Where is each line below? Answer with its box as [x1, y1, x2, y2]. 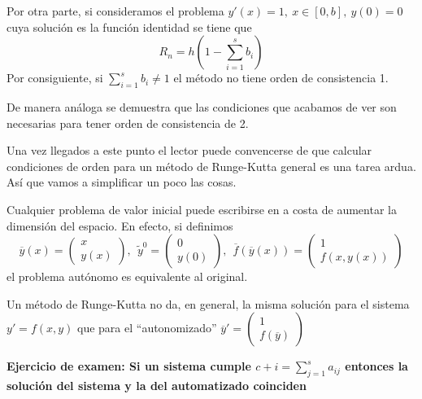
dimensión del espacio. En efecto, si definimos [7, 217, 233, 234]
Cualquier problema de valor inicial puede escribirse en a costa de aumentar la [7, 200, 397, 217]
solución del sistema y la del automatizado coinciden [7, 377, 307, 394]
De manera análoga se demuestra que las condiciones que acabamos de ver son [7, 98, 397, 115]
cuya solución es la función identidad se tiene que [7, 18, 252, 35]
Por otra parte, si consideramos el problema [7, 2, 224, 19]
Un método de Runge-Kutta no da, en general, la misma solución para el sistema [7, 295, 410, 312]
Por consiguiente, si [7, 69, 103, 86]
